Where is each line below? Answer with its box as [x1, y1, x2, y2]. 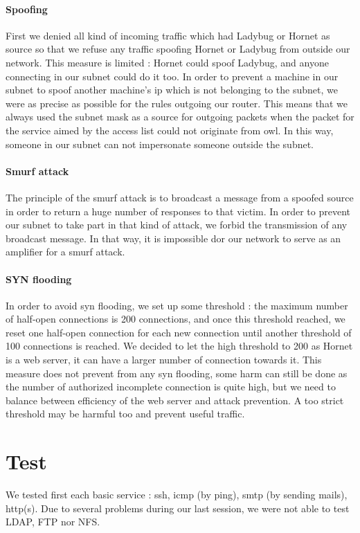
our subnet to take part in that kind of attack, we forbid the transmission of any [6, 217, 348, 232]
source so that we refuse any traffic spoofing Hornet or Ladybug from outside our [6, 42, 350, 56]
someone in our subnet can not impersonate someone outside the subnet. [6, 136, 314, 151]
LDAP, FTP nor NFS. [6, 514, 100, 529]
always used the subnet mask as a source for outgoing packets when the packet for [6, 109, 354, 124]
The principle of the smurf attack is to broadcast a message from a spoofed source [6, 190, 354, 204]
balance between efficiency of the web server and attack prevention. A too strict [6, 392, 344, 407]
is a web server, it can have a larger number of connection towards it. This [6, 352, 322, 367]
